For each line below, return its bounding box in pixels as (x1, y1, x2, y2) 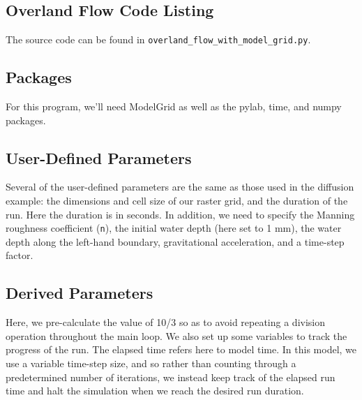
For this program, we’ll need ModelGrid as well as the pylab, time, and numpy (6, 99, 342, 114)
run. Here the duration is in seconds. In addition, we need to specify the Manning (6, 207, 355, 221)
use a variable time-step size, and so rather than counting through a (6, 356, 296, 371)
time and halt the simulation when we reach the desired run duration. (6, 383, 304, 398)
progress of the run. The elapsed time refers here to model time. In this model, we (6, 342, 357, 357)
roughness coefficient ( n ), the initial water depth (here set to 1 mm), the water (6, 221, 342, 235)
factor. (6, 248, 33, 262)
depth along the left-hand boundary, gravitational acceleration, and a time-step (6, 234, 345, 249)
